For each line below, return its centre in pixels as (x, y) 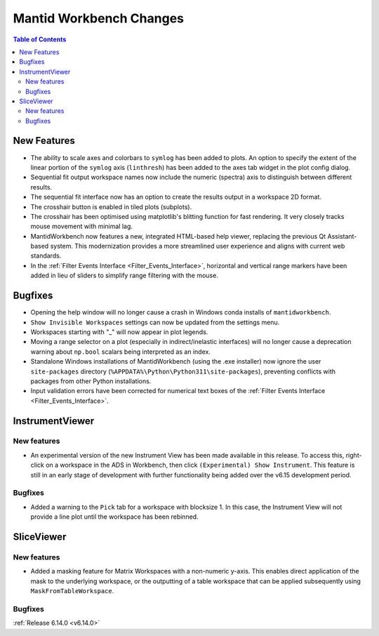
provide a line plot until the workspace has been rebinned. (115, 517)
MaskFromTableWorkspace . (72, 591)
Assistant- (342, 236)
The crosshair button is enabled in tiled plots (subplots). (111, 206)
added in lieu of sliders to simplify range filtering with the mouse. (125, 276)
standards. (46, 256)
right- (354, 455)
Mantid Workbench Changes (98, 18)
